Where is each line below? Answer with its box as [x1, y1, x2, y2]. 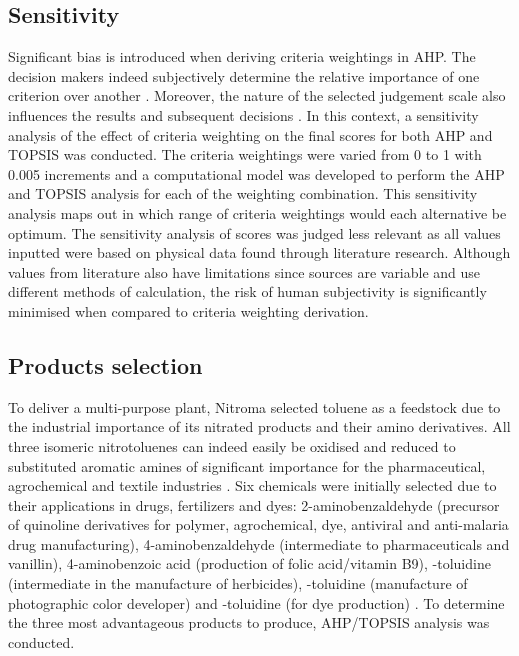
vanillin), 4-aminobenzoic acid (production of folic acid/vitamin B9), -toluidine [8, 553, 491, 574]
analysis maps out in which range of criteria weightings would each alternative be [8, 202, 507, 223]
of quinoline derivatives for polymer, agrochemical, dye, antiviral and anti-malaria [8, 514, 509, 535]
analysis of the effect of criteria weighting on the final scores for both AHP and [8, 124, 493, 145]
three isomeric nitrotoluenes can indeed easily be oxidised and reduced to [8, 435, 456, 456]
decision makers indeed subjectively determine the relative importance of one [8, 65, 480, 86]
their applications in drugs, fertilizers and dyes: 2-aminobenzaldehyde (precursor [8, 494, 500, 515]
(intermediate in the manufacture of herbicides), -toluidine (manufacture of [8, 573, 468, 594]
